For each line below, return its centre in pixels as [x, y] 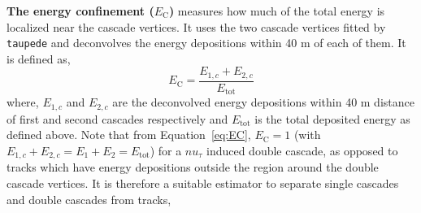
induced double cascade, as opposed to [302, 151]
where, [23, 102]
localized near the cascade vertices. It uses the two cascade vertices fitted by [196, 26]
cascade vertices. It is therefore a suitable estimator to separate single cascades [203, 183]
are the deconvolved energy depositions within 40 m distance [263, 102]
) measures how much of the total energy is [277, 11]
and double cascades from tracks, [89, 199]
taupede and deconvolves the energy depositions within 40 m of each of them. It [206, 43]
